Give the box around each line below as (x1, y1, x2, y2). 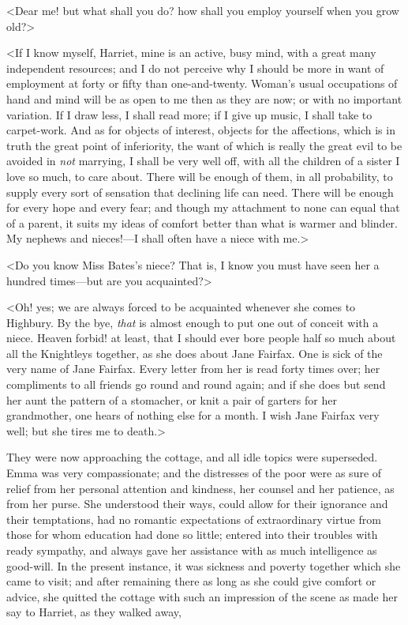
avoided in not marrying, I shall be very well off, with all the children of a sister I (6, 152, 400, 169)
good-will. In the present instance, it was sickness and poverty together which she (6, 557, 401, 574)
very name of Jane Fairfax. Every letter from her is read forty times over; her (6, 360, 380, 377)
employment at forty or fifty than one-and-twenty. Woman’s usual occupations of (6, 75, 398, 92)
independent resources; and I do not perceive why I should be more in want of (6, 59, 384, 76)
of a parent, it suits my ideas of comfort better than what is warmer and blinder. (6, 214, 398, 231)
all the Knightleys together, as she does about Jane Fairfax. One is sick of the (6, 345, 383, 361)
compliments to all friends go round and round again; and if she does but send (6, 376, 386, 393)
